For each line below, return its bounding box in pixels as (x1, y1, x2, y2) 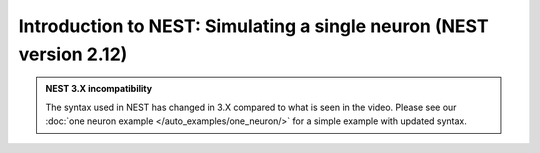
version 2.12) (18, 43, 128, 65)
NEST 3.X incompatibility (45, 83, 153, 95)
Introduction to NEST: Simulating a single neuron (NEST (18, 15, 489, 37)
